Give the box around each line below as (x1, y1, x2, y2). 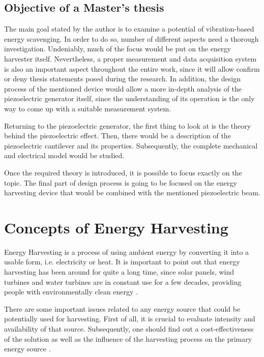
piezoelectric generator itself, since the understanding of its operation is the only (4, 93, 255, 104)
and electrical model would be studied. (4, 150, 125, 161)
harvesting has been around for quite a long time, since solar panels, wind (4, 266, 234, 277)
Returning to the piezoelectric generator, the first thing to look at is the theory (4, 120, 251, 131)
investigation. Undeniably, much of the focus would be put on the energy (4, 43, 231, 54)
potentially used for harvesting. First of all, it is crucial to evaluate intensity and (4, 313, 255, 324)
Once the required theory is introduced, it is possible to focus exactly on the (4, 167, 242, 177)
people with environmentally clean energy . (4, 286, 138, 297)
